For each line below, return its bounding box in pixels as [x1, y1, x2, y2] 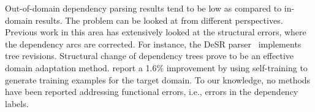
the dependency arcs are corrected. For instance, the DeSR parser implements [5, 37, 302, 50]
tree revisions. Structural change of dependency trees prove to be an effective [5, 49, 294, 62]
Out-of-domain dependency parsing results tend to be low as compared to [5, 2, 282, 14]
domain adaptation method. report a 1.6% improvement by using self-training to [5, 61, 308, 74]
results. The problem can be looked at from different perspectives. [35, 13, 283, 26]
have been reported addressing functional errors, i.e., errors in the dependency [5, 85, 298, 98]
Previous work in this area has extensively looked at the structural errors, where [5, 26, 306, 38]
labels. [5, 97, 29, 110]
